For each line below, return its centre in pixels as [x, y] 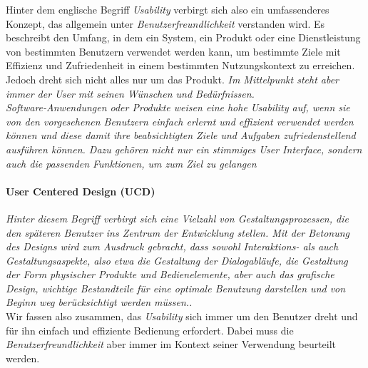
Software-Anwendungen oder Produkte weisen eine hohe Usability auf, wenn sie [178, 107]
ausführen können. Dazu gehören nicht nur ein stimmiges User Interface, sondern [184, 149]
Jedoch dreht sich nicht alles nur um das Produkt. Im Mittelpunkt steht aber [173, 79]
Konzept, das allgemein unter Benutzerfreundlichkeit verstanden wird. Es [165, 23]
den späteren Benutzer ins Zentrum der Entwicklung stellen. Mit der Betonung [178, 232]
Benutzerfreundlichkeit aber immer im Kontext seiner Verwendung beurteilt [171, 344]
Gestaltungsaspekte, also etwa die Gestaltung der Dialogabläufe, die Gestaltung [177, 260]
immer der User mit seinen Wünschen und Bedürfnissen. [130, 93]
